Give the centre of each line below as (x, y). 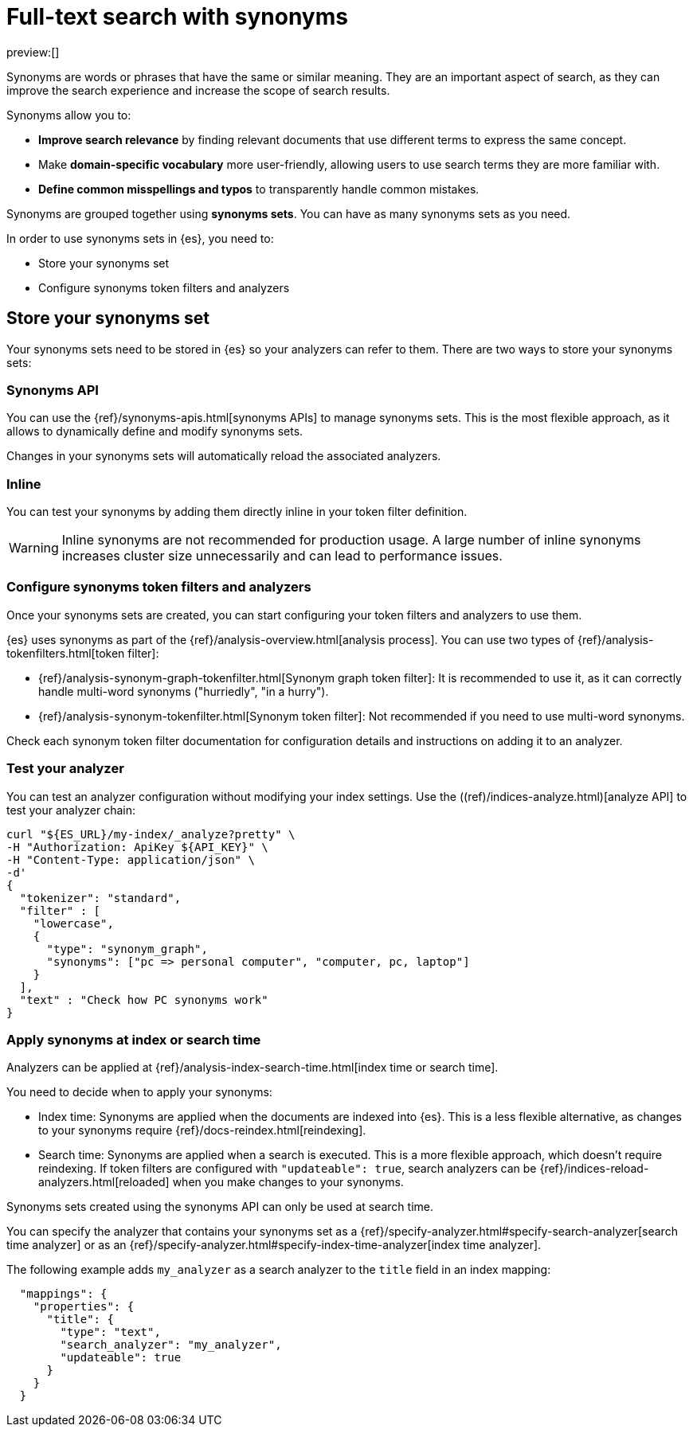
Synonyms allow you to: (69, 115)
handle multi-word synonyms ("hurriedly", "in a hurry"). (184, 691)
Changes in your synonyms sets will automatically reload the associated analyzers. (224, 456)
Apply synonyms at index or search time (134, 1039)
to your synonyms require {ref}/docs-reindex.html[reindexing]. (202, 1130)
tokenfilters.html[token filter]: (83, 653)
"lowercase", (73, 923)
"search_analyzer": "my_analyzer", (171, 1345)
